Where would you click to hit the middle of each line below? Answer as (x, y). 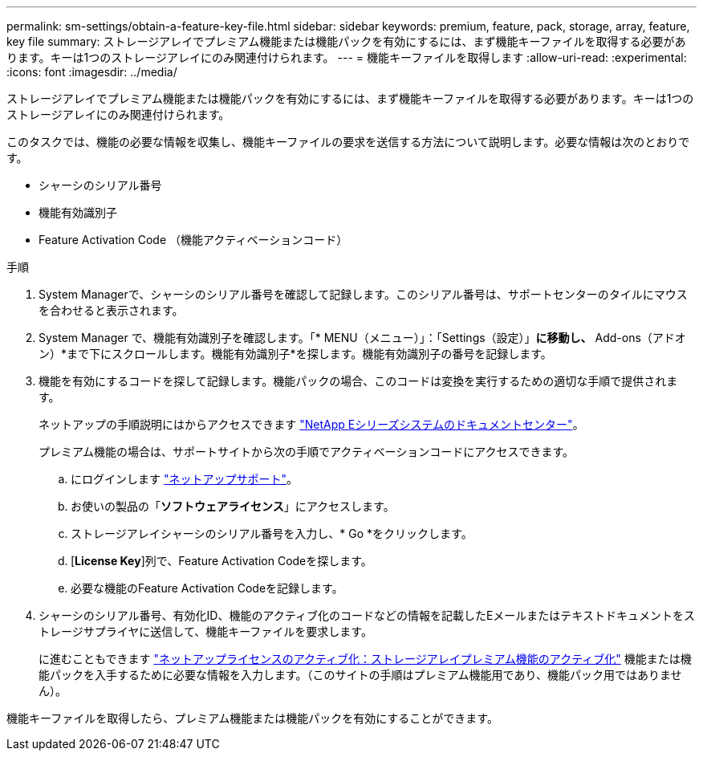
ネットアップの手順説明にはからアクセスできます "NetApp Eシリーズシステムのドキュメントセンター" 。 (311, 424)
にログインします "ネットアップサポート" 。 (184, 479)
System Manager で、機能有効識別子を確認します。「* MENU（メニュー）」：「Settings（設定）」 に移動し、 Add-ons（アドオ (362, 338)
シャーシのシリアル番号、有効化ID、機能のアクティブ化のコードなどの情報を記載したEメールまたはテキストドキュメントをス (367, 615)
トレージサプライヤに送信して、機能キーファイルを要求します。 (205, 631)
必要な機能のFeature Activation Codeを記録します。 (207, 588)
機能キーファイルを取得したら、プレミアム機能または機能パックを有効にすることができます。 (252, 718)
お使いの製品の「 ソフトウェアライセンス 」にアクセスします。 (233, 506)
